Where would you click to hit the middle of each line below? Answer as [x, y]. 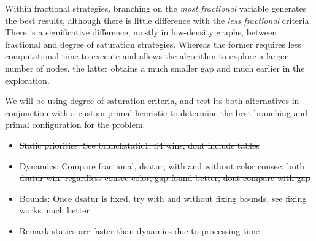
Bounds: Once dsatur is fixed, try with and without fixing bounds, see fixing [163, 198]
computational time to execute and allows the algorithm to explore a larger [147, 56]
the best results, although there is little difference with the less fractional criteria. [158, 20]
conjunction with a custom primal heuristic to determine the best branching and [156, 112]
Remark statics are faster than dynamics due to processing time [140, 230]
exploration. [27, 80]
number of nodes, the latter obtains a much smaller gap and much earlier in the [155, 68]
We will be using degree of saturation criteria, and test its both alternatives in [152, 101]
